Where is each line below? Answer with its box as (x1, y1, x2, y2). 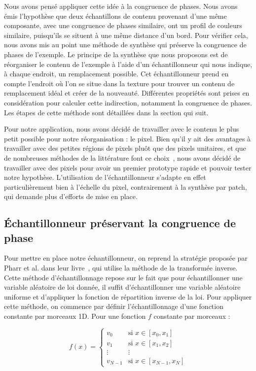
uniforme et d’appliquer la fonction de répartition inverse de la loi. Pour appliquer (4, 291, 252, 302)
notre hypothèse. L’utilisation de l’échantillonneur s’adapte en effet (4, 172, 206, 182)
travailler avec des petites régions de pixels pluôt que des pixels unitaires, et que (4, 143, 246, 153)
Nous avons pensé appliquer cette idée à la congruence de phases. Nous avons (4, 1, 238, 11)
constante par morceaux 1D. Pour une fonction (4, 311, 146, 321)
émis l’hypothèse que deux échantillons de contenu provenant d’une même (4, 10, 227, 21)
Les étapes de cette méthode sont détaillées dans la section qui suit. (4, 107, 209, 117)
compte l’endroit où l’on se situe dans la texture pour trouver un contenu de (4, 78, 235, 88)
